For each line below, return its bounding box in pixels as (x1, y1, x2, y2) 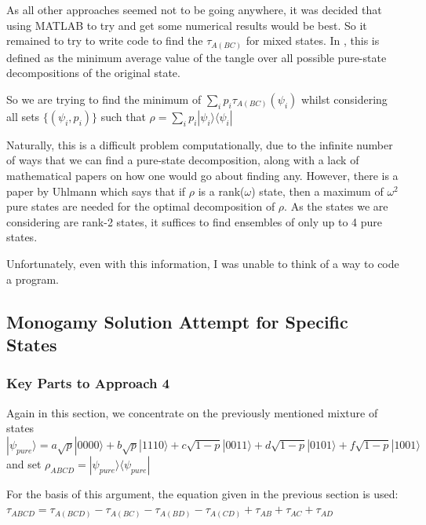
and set (6, 455, 42, 472)
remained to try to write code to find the (6, 32, 203, 49)
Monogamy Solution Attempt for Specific (6, 309, 348, 333)
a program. (6, 270, 59, 287)
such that (100, 108, 146, 124)
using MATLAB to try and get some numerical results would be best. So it (6, 17, 367, 33)
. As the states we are (284, 198, 388, 215)
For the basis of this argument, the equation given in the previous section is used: (6, 485, 399, 501)
